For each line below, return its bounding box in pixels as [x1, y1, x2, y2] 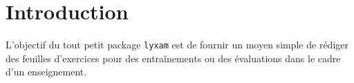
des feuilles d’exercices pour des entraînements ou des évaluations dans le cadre [6, 50, 341, 65]
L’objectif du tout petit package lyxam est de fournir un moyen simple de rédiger [6, 37, 348, 52]
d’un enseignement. [6, 64, 87, 79]
